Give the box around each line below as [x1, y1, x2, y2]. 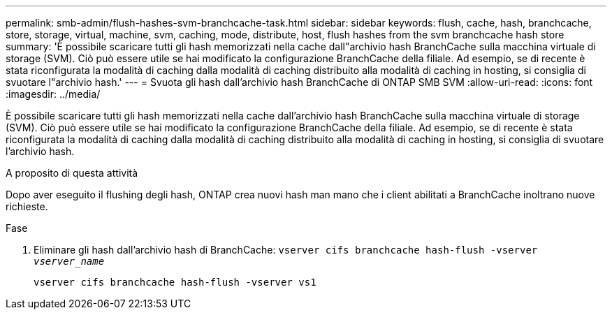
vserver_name [34, 256, 105, 267]
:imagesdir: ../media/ [6, 88, 101, 100]
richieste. [6, 200, 48, 212]
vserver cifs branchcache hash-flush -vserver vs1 [34, 277, 316, 288]
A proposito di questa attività [6, 167, 138, 179]
